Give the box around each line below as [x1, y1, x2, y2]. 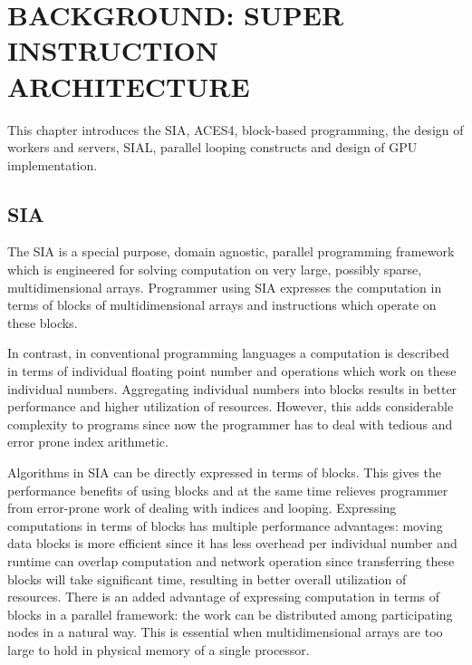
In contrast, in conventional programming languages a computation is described [7, 343, 449, 362]
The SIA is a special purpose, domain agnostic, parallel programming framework [7, 242, 455, 261]
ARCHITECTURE [7, 67, 250, 104]
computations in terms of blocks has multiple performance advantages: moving [7, 516, 443, 535]
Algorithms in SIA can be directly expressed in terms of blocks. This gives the [7, 463, 441, 482]
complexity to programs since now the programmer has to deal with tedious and [7, 414, 453, 433]
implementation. [7, 155, 98, 174]
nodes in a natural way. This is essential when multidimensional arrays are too [7, 622, 443, 641]
